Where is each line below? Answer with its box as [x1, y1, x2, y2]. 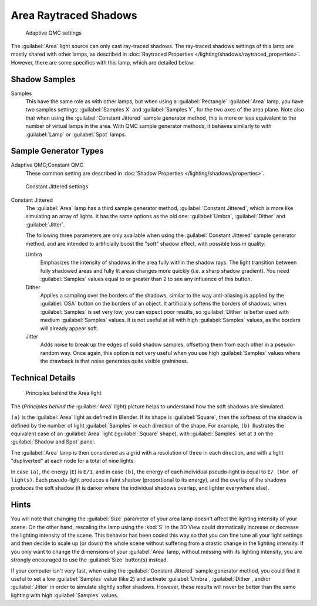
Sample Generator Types [11, 146, 104, 156]
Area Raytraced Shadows [11, 9, 137, 22]
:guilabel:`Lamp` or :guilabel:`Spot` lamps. [25, 131, 126, 138]
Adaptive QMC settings [25, 29, 82, 36]
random [40, 349, 59, 356]
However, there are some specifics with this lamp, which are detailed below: [11, 59, 195, 66]
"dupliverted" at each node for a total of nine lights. [11, 458, 135, 465]
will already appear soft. [40, 324, 99, 331]
